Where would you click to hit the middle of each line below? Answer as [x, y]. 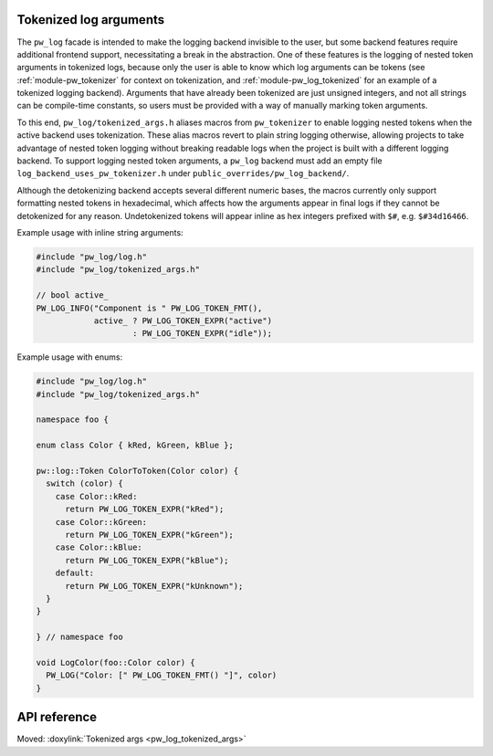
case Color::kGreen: [101, 522]
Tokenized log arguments [90, 20]
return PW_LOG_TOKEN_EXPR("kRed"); [145, 509]
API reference [57, 717]
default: [75, 573]
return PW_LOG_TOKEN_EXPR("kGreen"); [150, 535]
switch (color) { [84, 483]
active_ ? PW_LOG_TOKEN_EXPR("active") [183, 320]
